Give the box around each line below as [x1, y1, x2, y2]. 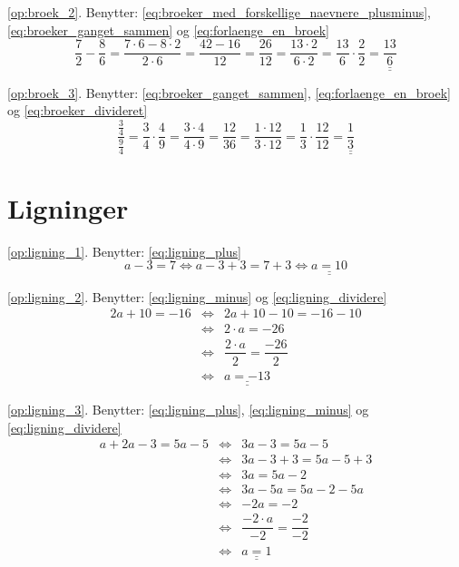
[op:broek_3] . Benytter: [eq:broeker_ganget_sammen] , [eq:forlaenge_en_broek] [7, 83, 452, 102]
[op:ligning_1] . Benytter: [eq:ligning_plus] [7, 241, 241, 260]
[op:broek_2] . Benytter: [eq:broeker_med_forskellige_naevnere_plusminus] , [7, 3, 432, 21]
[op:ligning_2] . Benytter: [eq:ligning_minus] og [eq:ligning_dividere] [7, 287, 387, 306]
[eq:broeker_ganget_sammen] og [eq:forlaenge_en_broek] [7, 20, 329, 39]
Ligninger [7, 189, 129, 226]
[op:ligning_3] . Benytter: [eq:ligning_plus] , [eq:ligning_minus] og [7, 400, 369, 419]
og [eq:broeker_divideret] [7, 101, 148, 120]
